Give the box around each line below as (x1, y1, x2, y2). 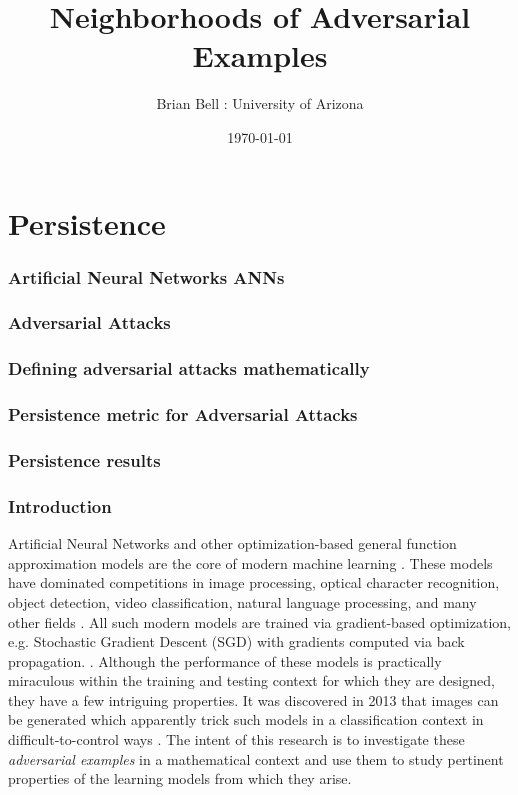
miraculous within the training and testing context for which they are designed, (8, 670, 495, 691)
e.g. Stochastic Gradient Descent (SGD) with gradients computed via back (8, 631, 465, 652)
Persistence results (8, 447, 161, 472)
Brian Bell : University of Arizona (156, 93, 364, 114)
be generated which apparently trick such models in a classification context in (8, 709, 484, 730)
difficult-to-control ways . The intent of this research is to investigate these (8, 729, 465, 750)
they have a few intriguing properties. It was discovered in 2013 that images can (8, 689, 499, 710)
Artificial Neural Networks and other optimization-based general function (8, 533, 457, 554)
